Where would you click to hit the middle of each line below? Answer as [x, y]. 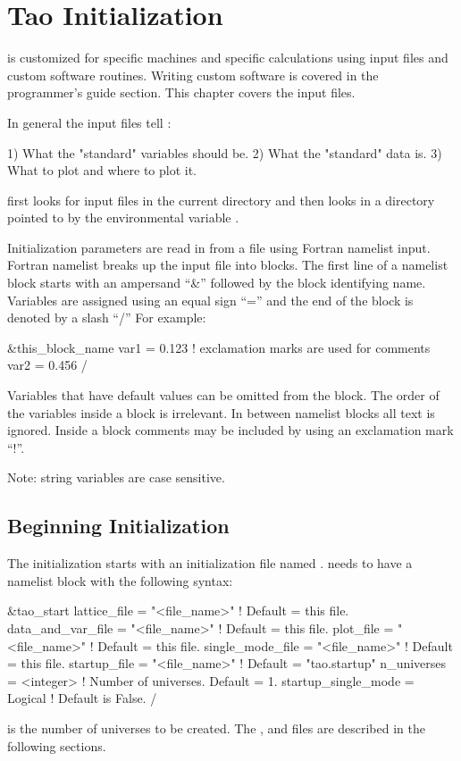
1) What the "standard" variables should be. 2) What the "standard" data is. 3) [225, 152]
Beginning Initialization [118, 526]
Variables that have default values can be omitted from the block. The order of [223, 395]
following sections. [57, 745]
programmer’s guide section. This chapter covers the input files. [181, 92]
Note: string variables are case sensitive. [116, 477]
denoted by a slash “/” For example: [107, 318]
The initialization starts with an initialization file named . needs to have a [210, 563]
